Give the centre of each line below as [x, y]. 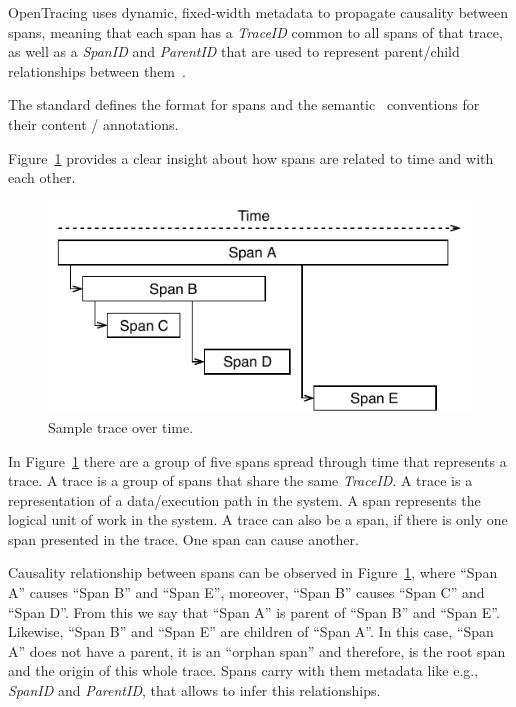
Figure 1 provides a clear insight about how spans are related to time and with [251, 157]
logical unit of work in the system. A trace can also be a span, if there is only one [258, 519]
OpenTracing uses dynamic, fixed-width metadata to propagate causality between [258, 12]
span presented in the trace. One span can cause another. [183, 538]
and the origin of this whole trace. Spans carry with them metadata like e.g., [243, 670]
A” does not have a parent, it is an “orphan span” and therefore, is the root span [257, 650]
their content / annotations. [93, 123]
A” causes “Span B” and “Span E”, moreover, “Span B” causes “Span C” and [246, 592]
